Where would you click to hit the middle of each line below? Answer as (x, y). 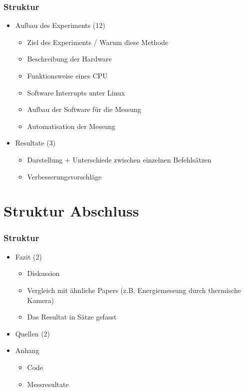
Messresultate (48, 384)
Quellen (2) (33, 333)
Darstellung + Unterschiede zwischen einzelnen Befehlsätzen (119, 159)
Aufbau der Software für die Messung (84, 109)
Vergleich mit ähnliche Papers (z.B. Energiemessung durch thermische (134, 290)
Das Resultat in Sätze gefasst (72, 317)
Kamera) (41, 300)
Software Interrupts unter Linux (76, 92)
